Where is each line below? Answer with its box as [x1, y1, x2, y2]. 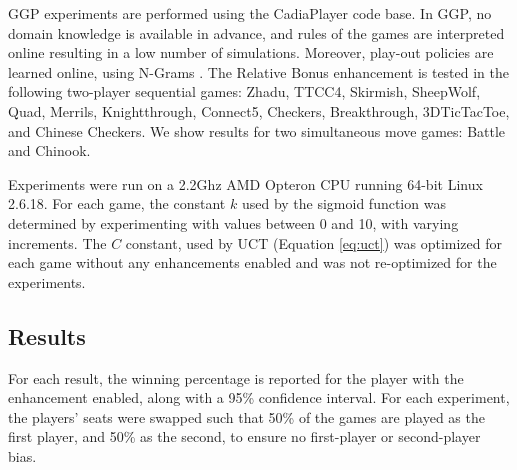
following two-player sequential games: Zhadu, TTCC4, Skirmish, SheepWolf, [8, 81, 481, 102]
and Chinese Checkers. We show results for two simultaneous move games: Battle [8, 120, 506, 141]
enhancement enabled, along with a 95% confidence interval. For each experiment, [8, 387, 510, 408]
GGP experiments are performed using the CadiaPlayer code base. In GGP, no [8, 3, 492, 23]
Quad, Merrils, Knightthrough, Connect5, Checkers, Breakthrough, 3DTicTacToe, [8, 100, 510, 121]
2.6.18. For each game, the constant [8, 193, 226, 214]
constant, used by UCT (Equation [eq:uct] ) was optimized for [125, 232, 502, 253]
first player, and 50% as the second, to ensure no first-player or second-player [8, 426, 481, 447]
